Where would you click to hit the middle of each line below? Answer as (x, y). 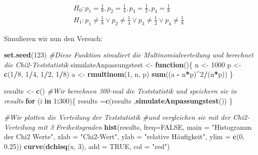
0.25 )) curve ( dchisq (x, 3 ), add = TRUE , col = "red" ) (87, 146)
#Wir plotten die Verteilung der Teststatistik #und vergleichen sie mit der (117, 117)
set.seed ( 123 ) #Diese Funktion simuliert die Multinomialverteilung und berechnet (129, 55)
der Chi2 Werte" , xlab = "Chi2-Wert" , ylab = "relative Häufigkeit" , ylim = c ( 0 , (124, 136)
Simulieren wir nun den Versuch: (53, 38)
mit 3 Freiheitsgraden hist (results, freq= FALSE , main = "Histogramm (145, 127)
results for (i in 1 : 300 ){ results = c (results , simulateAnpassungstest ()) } (118, 100)
